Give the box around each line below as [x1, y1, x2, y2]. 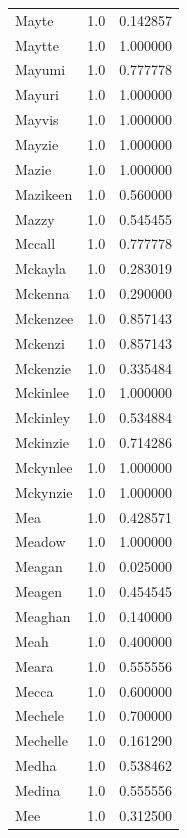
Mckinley [15, 407, 71, 428]
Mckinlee [15, 382, 70, 403]
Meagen [15, 581, 63, 602]
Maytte [15, 34, 59, 55]
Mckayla [15, 258, 66, 279]
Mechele [15, 705, 64, 726]
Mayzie [15, 133, 59, 154]
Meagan [15, 556, 63, 577]
